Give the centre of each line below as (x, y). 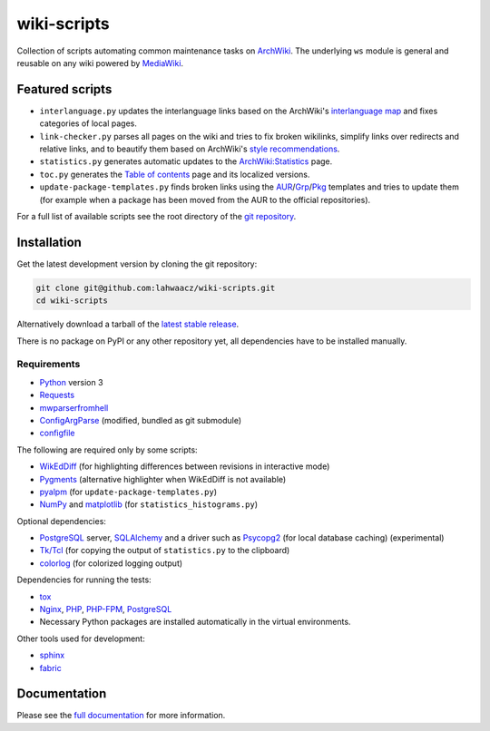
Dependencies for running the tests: (84, 580)
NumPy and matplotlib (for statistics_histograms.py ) (149, 504)
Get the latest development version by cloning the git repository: (137, 264)
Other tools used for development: (81, 638)
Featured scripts (64, 89)
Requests (57, 395)
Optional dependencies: (61, 521)
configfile (57, 433)
